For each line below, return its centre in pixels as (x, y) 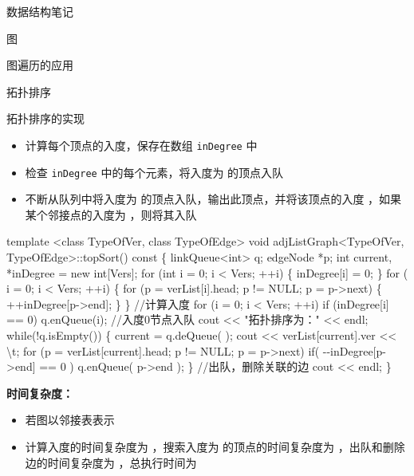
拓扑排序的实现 (45, 118)
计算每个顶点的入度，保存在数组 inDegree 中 (141, 145)
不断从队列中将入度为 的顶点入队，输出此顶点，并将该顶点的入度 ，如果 (213, 199)
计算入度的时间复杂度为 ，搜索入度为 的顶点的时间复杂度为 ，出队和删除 (215, 446)
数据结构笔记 (40, 11)
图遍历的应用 (40, 65)
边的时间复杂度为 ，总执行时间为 (111, 462)
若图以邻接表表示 (70, 420)
